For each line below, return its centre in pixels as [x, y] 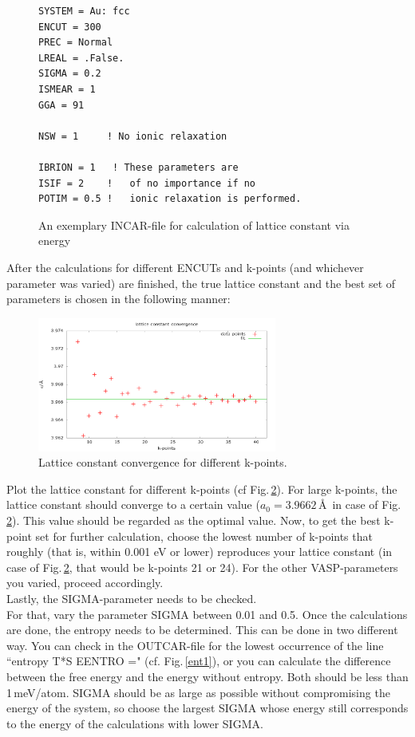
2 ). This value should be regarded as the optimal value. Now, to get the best [194, 520]
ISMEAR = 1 [67, 89]
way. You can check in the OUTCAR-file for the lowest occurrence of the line [195, 645]
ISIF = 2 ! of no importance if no [147, 183]
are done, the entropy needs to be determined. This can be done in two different [202, 630]
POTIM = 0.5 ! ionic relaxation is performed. [170, 199]
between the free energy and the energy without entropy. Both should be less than [207, 676]
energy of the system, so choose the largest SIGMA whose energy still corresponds [207, 708]
